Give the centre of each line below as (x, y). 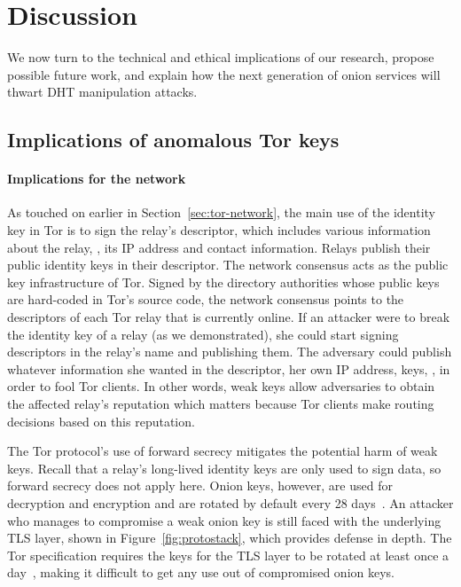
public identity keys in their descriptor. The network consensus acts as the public (228, 265)
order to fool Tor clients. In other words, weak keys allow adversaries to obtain (221, 386)
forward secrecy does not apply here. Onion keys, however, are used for (200, 485)
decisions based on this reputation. (101, 421)
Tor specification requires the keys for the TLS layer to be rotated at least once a (228, 555)
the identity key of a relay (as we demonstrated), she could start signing (203, 334)
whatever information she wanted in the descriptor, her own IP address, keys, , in (229, 368)
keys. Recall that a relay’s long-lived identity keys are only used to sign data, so (224, 468)
